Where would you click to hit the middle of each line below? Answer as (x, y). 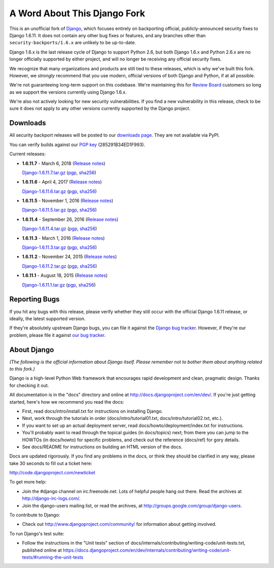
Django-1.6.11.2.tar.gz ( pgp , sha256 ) (60, 266)
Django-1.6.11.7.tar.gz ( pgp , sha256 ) (59, 173)
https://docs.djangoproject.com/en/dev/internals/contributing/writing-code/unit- (147, 550)
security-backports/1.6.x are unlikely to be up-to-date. (73, 43)
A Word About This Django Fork (77, 13)
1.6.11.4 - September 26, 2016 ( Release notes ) (70, 219)
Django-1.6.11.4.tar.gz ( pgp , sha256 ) (60, 229)
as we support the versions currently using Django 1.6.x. (68, 92)
